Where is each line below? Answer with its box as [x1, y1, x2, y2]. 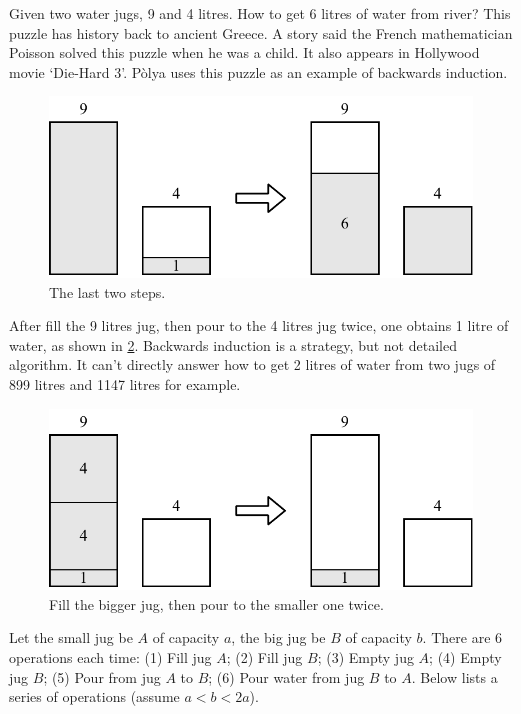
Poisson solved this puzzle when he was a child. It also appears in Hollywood [9, 42, 480, 63]
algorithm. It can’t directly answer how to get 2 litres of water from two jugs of [9, 354, 496, 375]
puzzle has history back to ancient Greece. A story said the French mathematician [9, 22, 513, 43]
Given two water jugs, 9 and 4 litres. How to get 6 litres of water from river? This [9, 3, 511, 23]
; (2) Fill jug [226, 646, 303, 667]
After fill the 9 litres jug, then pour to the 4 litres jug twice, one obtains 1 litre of [9, 315, 509, 336]
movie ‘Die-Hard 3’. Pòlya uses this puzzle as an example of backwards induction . [9, 61, 508, 82]
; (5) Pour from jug [43, 666, 161, 687]
